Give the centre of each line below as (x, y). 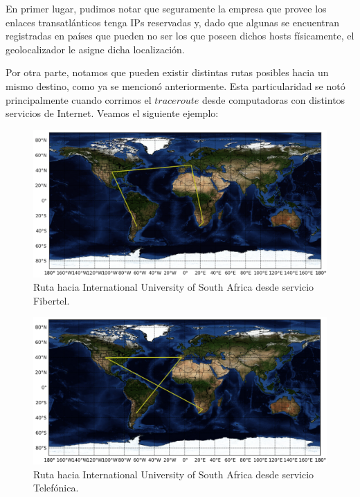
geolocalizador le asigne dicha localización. (95, 49)
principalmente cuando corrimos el (79, 99)
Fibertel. (52, 300)
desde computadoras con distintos (274, 99)
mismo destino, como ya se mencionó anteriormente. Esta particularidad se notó (175, 85)
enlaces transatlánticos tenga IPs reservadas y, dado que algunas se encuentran (172, 22)
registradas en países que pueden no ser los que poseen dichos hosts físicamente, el (180, 36)
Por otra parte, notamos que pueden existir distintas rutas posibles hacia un (167, 72)
